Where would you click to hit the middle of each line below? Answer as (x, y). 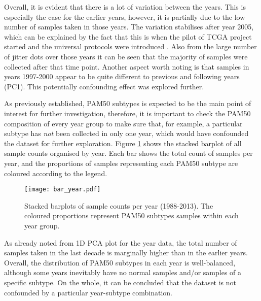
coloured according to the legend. (56, 173)
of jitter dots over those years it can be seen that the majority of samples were (126, 56)
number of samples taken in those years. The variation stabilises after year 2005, (129, 27)
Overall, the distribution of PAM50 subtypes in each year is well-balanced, (120, 262)
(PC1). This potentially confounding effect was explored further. (104, 86)
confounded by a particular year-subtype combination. (88, 292)
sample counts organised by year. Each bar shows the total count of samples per (128, 153)
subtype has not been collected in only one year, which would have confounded (126, 133)
